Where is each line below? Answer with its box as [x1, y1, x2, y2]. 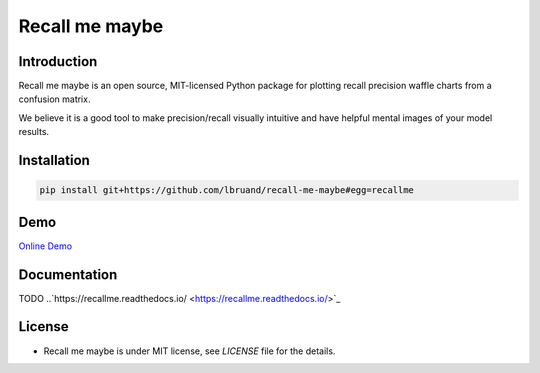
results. [18, 126, 50, 138]
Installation [18, 152, 90, 169]
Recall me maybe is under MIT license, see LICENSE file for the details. [43, 345, 336, 357]
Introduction [18, 53, 98, 70]
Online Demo [18, 240, 73, 252]
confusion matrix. [18, 93, 91, 105]
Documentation [18, 266, 118, 283]
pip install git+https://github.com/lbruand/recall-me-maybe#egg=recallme [39, 185, 415, 196]
